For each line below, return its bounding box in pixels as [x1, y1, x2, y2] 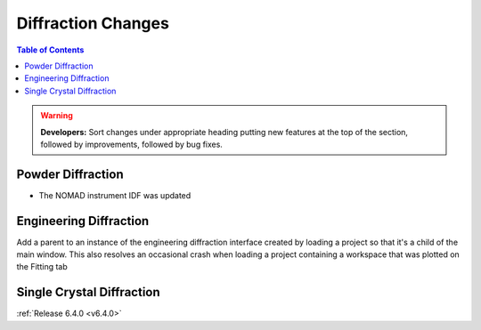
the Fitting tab [16, 262, 69, 272]
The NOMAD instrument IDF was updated [38, 189, 192, 200]
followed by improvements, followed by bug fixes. [40, 139, 223, 149]
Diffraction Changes [16, 13, 169, 33]
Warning [40, 110, 73, 121]
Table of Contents [16, 44, 85, 55]
